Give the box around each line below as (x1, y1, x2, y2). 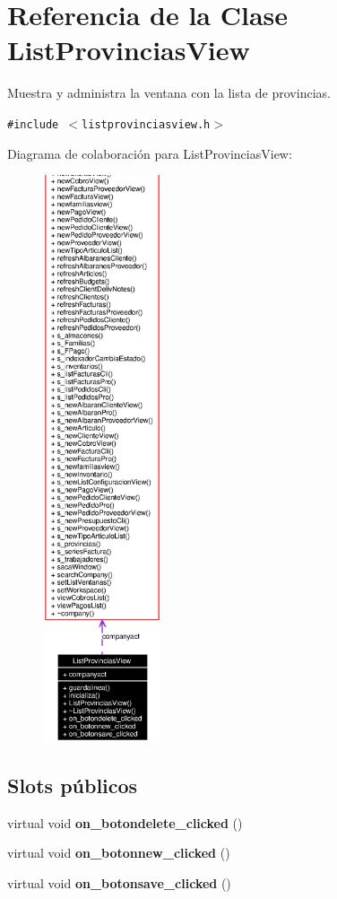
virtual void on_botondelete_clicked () (7, 813, 243, 832)
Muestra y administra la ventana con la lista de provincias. (7, 83, 331, 102)
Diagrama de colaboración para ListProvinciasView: (7, 144, 292, 162)
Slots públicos (7, 771, 138, 799)
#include (7, 118, 59, 131)
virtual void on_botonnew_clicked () (7, 843, 230, 862)
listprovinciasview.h (82, 118, 211, 131)
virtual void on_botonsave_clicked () (7, 873, 231, 892)
